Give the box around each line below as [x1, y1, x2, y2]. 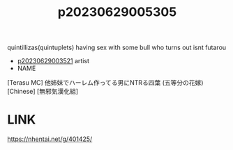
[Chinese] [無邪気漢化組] [7, 87, 79, 96]
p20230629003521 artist [17, 57, 89, 65]
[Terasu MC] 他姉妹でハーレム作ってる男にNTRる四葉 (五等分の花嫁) [7, 78, 204, 87]
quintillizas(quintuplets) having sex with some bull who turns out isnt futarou [7, 43, 227, 52]
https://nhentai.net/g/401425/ [7, 135, 93, 143]
